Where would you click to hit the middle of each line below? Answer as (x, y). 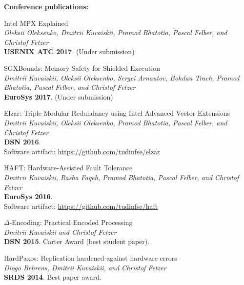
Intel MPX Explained (36, 23)
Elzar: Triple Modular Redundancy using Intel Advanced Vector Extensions (117, 113)
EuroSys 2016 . (28, 196)
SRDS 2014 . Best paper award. (53, 277)
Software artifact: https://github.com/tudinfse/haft (81, 206)
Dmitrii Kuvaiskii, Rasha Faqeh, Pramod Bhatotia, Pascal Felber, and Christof (122, 177)
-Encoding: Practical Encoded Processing (71, 222)
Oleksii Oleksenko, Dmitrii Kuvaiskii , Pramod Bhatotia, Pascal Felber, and (116, 32)
